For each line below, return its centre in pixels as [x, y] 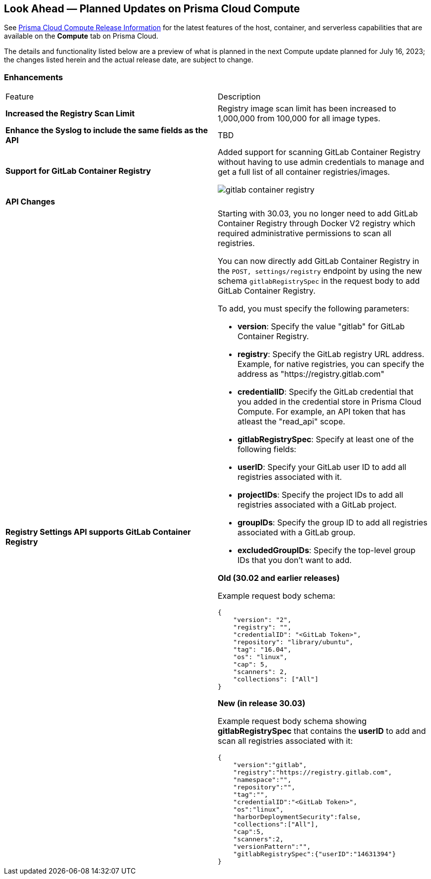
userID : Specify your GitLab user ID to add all [322, 467]
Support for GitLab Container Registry [78, 171]
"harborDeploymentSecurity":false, [297, 817]
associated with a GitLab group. [297, 533]
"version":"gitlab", [270, 765]
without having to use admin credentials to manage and [321, 162]
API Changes [30, 202]
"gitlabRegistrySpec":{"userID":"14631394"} [315, 854]
